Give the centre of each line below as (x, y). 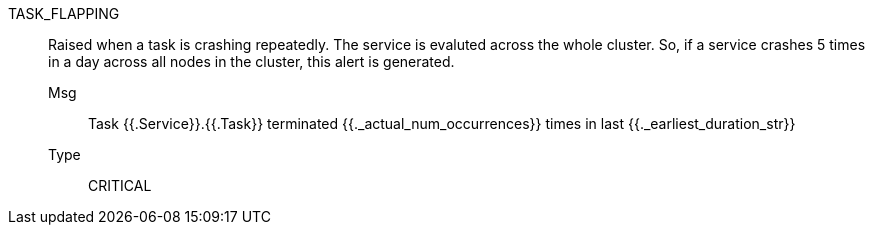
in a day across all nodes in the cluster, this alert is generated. (251, 61)
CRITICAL (120, 185)
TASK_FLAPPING (64, 13)
